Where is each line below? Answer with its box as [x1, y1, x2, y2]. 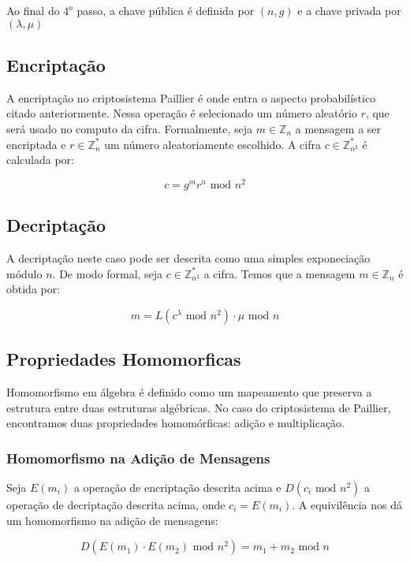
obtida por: [6, 281, 61, 297]
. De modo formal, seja [52, 265, 163, 281]
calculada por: [6, 151, 75, 168]
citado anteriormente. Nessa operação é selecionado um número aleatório [6, 105, 357, 121]
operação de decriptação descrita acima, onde [6, 497, 225, 513]
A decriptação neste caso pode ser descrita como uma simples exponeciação [6, 250, 371, 266]
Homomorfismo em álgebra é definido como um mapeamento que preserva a [6, 384, 372, 400]
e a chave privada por [297, 2, 401, 18]
